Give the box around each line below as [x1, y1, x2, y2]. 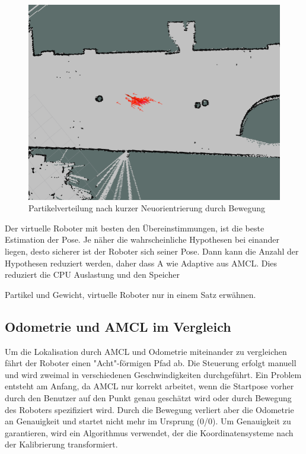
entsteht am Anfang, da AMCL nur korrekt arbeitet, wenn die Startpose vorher [5, 380, 294, 392]
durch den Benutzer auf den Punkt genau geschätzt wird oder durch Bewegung [5, 391, 292, 404]
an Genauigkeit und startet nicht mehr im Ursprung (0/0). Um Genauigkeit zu [5, 415, 291, 427]
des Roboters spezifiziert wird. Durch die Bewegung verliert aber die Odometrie [5, 403, 294, 415]
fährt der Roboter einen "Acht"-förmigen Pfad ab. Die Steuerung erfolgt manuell [5, 357, 297, 369]
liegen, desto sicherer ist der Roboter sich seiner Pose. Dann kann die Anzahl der [5, 245, 299, 257]
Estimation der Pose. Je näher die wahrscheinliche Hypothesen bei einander [5, 233, 280, 246]
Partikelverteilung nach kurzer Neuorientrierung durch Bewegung [28, 202, 265, 214]
